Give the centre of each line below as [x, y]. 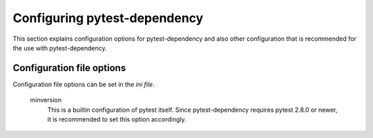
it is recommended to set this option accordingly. [117, 119]
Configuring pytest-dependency [108, 18]
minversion [46, 100]
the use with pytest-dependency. [60, 48]
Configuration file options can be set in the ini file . [84, 84]
